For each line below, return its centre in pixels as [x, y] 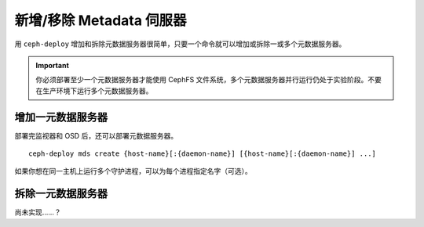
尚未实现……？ [38, 212]
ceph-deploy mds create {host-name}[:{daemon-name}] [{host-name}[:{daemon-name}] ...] [203, 154]
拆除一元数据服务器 [61, 194]
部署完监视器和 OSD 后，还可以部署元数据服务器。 [96, 135]
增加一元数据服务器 [61, 117]
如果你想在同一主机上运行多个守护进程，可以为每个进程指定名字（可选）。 [133, 171]
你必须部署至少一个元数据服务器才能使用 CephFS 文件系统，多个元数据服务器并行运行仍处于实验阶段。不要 [209, 80]
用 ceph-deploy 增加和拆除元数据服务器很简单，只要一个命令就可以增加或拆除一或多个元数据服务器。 [180, 44]
